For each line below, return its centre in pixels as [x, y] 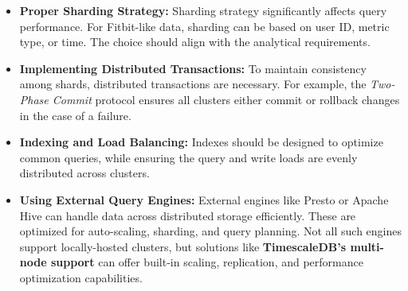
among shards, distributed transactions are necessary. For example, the [193, 84]
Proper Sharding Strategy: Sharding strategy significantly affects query [203, 10]
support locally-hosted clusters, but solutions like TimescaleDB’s [183, 246]
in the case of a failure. [75, 115]
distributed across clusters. [84, 173]
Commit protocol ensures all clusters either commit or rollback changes [226, 99]
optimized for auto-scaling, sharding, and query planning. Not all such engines [211, 231]
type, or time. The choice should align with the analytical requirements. [195, 42]
